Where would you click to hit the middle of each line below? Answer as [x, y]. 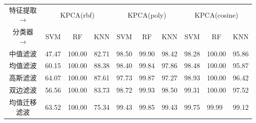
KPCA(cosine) [216, 14]
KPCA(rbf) [78, 14]
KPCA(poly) [147, 14]
